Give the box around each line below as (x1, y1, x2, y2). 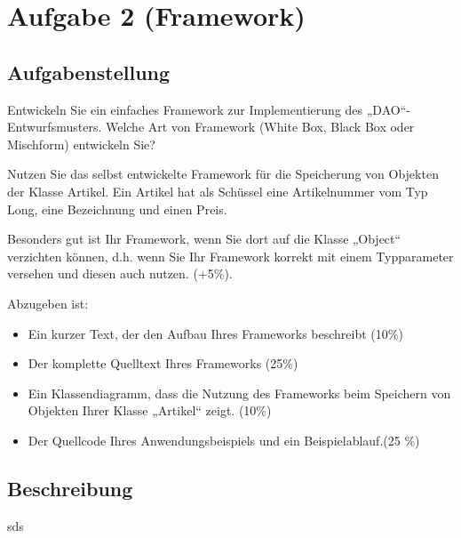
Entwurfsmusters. (7, 117, 102, 136)
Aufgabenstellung (7, 58, 171, 85)
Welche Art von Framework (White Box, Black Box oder (105, 117, 415, 136)
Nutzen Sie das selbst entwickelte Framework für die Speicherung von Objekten (7, 165, 439, 183)
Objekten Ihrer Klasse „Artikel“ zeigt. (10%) (28, 401, 272, 420)
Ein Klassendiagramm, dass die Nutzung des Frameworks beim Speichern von (28, 383, 451, 402)
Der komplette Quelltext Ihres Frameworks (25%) (28, 354, 298, 373)
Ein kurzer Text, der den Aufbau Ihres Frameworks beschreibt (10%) (28, 324, 403, 342)
